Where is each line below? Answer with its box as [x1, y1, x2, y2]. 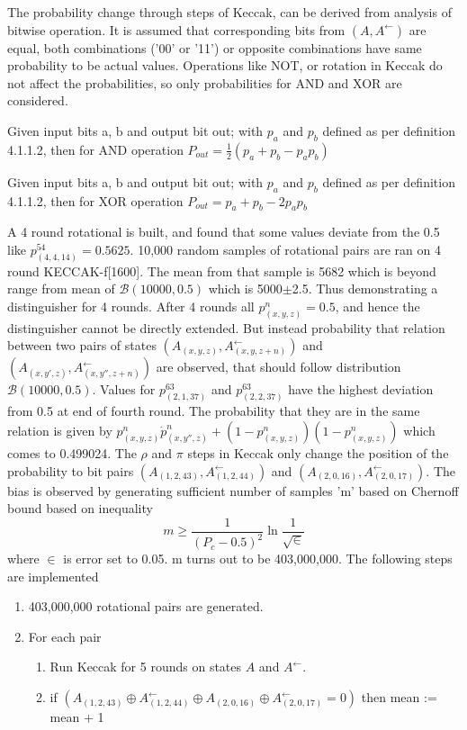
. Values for [92, 380, 156, 399]
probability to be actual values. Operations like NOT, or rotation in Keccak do [7, 56, 443, 75]
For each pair [28, 626, 102, 645]
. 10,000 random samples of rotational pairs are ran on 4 [130, 239, 441, 258]
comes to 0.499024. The [7, 443, 137, 462]
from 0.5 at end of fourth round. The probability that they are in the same [7, 401, 420, 420]
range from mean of [7, 279, 115, 298]
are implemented [7, 566, 99, 585]
